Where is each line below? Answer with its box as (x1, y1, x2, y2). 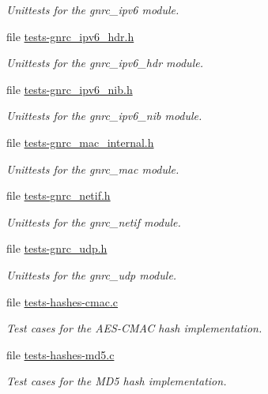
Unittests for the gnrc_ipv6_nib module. (6, 107, 202, 124)
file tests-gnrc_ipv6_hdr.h (6, 28, 134, 44)
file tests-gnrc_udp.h (6, 240, 108, 257)
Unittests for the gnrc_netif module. (6, 213, 181, 230)
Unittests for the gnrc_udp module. (6, 266, 177, 283)
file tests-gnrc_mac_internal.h (6, 133, 154, 150)
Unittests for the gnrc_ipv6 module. (6, 2, 179, 17)
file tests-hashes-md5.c (6, 346, 115, 362)
